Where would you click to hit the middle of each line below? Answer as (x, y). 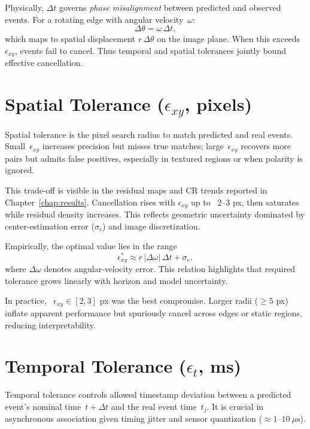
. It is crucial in (235, 406)
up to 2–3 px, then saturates (245, 202)
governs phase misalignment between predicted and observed (170, 7)
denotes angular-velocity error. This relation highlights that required (169, 269)
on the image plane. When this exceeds (229, 39)
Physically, (24, 7)
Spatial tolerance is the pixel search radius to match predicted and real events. (149, 134)
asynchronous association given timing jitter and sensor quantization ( (133, 419)
